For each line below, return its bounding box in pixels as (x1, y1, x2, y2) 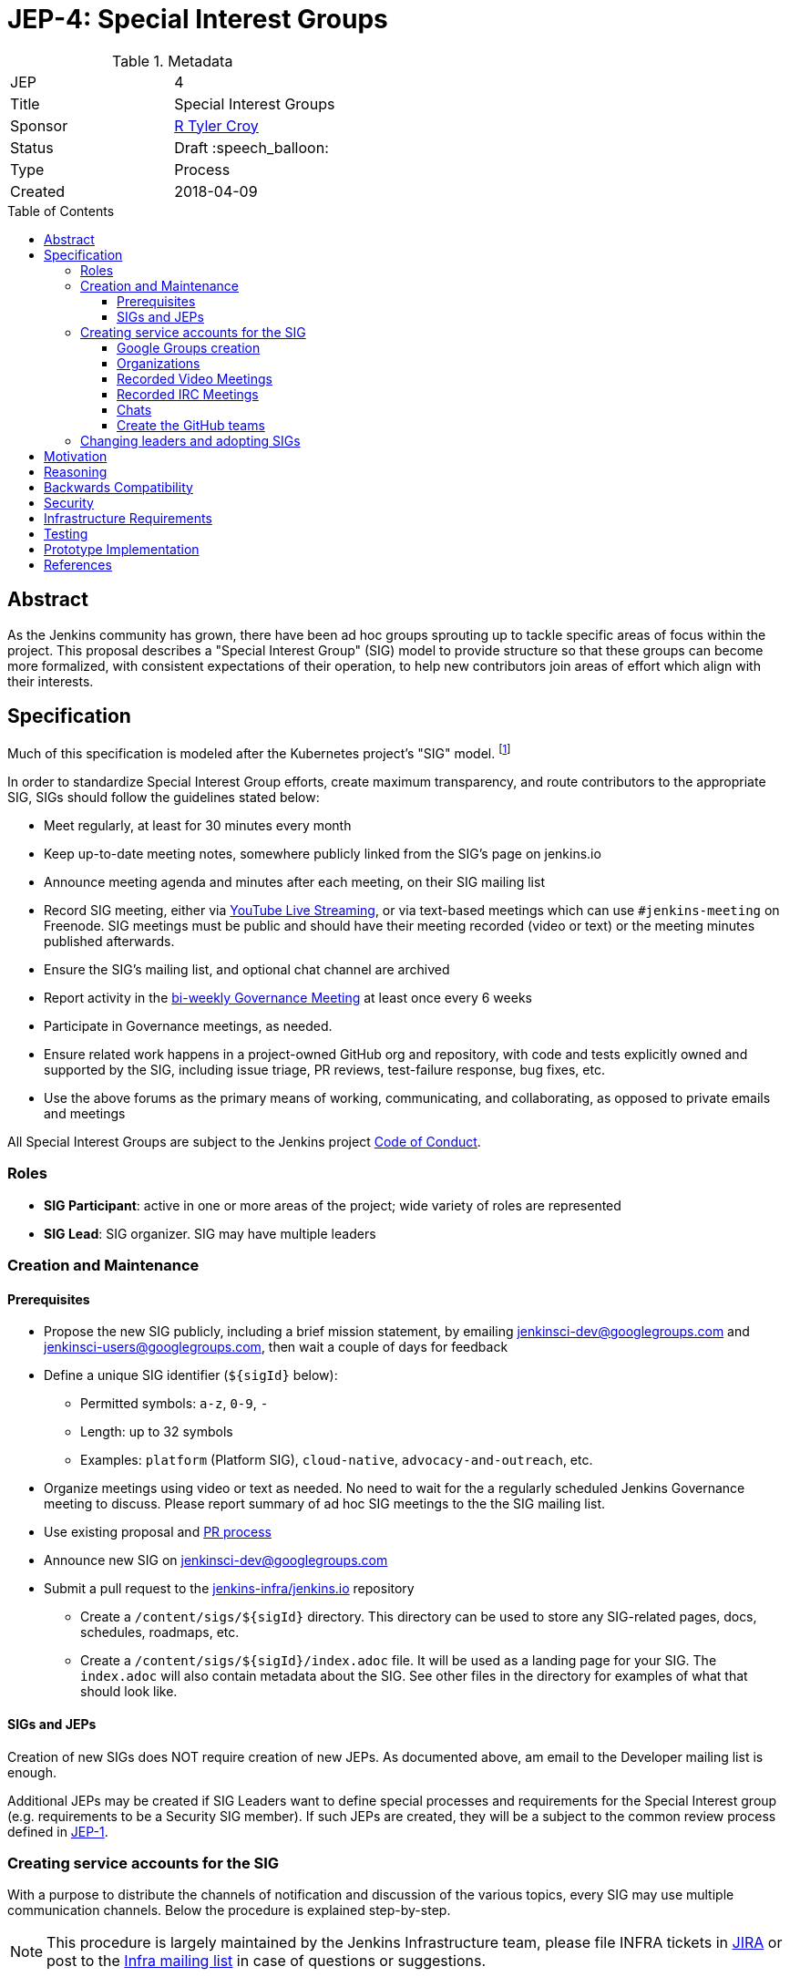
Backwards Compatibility (44, 479, 193, 495)
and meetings (44, 1106, 126, 1122)
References (44, 556, 112, 572)
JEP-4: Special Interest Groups (7, 4, 388, 35)
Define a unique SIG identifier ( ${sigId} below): (44, 1367, 338, 1384)
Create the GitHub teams (117, 417, 265, 433)
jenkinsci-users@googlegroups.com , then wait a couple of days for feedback (44, 1339, 508, 1355)
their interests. (7, 673, 94, 689)
